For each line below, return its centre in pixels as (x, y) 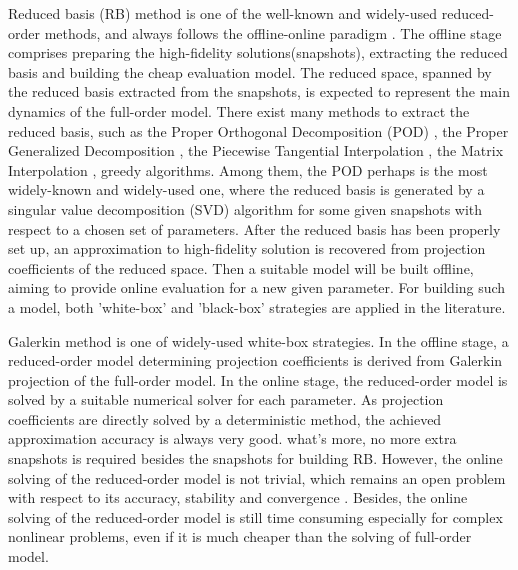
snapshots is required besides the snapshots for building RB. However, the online (255, 458)
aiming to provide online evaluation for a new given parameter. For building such (257, 287)
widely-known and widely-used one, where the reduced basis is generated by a (246, 189)
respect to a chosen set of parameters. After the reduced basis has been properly (254, 228)
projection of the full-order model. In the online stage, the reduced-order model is (258, 379)
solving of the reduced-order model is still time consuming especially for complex (255, 516)
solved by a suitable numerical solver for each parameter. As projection (226, 399)
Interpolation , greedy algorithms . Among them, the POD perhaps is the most (248, 169)
